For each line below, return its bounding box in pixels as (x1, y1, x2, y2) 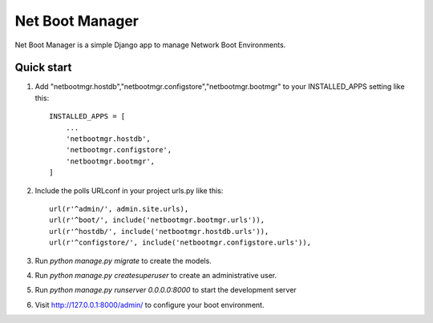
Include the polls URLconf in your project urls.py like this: (34, 185, 224, 196)
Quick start (14, 61, 72, 75)
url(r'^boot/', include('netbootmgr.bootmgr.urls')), (49, 216, 265, 224)
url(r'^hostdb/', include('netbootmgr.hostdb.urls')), (49, 227, 269, 236)
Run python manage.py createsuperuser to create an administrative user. (34, 270, 277, 280)
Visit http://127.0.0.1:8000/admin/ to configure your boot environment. (34, 300, 265, 309)
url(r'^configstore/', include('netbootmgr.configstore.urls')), (49, 238, 312, 248)
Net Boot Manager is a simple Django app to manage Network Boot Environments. (14, 40, 286, 50)
